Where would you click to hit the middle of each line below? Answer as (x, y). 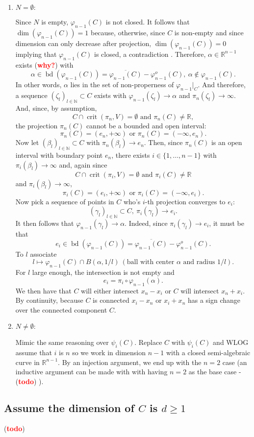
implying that (36, 54)
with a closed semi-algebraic (208, 352)
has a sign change (214, 300)
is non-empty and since (209, 32)
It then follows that (45, 223)
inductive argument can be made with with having (91, 372)
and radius (199, 262)
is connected (111, 300)
